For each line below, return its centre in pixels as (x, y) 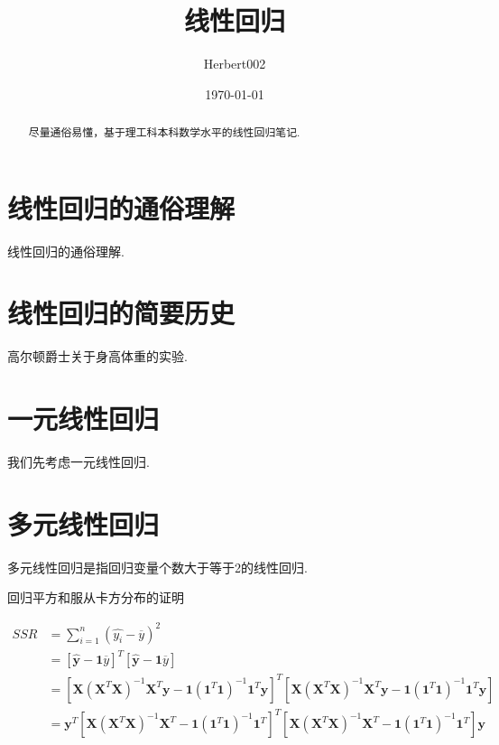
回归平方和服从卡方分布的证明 (96, 597)
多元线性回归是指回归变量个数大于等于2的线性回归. (157, 567)
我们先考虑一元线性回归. (79, 462)
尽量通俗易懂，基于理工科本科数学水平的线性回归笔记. (164, 132)
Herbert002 (235, 64)
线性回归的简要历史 (121, 313)
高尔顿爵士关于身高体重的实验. (97, 356)
